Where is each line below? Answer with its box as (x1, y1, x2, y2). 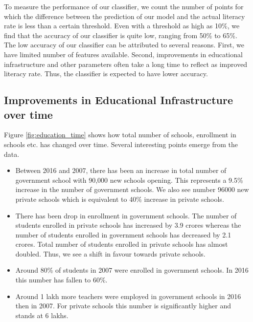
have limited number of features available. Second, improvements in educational (4, 49, 243, 59)
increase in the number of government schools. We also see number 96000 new (15, 184, 249, 194)
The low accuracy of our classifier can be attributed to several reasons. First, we (4, 40, 244, 50)
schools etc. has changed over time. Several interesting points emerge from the (4, 139, 238, 149)
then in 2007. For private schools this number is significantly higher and (15, 301, 231, 311)
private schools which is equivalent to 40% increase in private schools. (15, 193, 224, 204)
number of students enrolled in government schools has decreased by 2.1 (15, 229, 231, 239)
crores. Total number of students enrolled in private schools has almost (15, 239, 228, 249)
